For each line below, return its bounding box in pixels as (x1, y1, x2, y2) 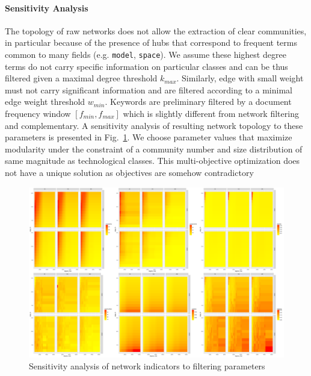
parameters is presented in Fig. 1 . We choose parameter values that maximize (5, 131, 292, 143)
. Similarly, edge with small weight (176, 72, 304, 84)
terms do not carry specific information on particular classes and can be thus (5, 60, 288, 72)
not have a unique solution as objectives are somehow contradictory (5, 166, 254, 178)
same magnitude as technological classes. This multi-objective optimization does (5, 154, 300, 167)
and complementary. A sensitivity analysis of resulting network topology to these (5, 119, 303, 131)
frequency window (5, 107, 71, 120)
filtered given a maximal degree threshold (5, 72, 158, 84)
